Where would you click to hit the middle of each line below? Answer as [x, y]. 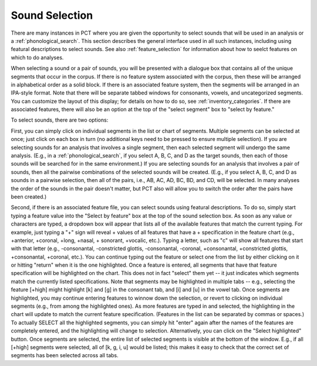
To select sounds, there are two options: [60, 120]
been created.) [29, 196]
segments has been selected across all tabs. [65, 355]
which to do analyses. [37, 57]
